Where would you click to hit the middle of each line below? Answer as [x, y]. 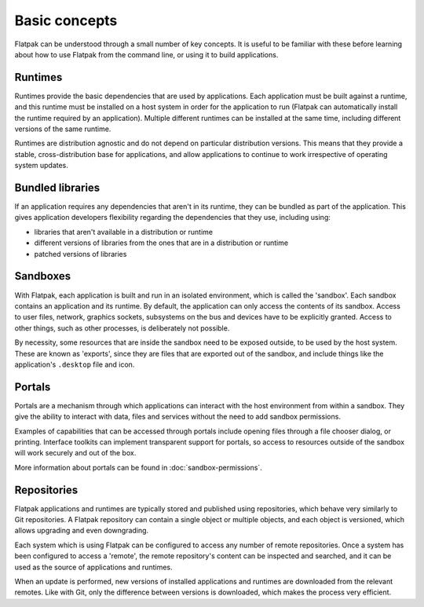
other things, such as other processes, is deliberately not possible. [122, 328]
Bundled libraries [57, 188]
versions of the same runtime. [63, 129]
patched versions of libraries [80, 254]
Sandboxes [42, 276]
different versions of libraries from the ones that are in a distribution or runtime [161, 243]
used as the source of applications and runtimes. [93, 567]
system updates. [41, 166]
